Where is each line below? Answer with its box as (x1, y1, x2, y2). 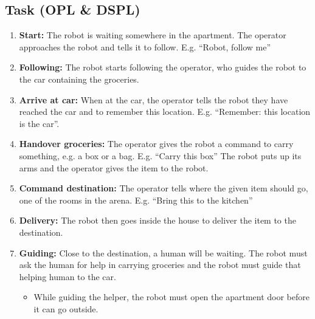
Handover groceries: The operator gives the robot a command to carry (19, 137, 294, 150)
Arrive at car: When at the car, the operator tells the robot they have (19, 93, 288, 106)
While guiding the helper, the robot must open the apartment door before (33, 290, 310, 303)
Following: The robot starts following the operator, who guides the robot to (19, 61, 306, 74)
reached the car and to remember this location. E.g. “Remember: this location (19, 105, 311, 118)
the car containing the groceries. (19, 72, 139, 85)
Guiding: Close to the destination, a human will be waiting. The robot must (19, 246, 308, 259)
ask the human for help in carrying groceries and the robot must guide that (19, 258, 301, 271)
